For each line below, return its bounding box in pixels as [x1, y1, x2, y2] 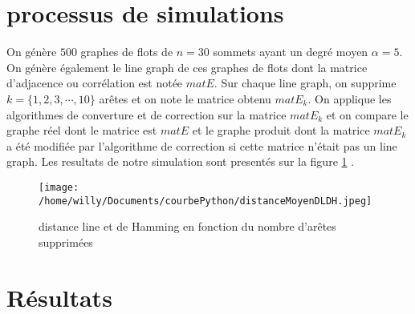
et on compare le [326, 106, 409, 123]
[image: [39, 181, 79, 193]
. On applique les [307, 90, 392, 107]
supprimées [39, 233, 93, 250]
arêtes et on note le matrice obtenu [99, 90, 271, 107]
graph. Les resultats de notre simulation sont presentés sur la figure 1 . [6, 153, 355, 170]
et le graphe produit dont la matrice [192, 122, 370, 139]
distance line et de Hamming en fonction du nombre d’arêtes [39, 218, 336, 235]
